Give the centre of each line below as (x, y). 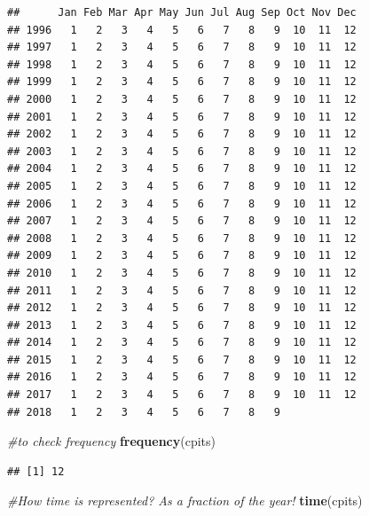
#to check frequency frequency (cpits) (111, 441)
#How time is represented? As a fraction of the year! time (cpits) (185, 500)
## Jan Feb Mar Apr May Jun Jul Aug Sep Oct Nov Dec (182, 12)
